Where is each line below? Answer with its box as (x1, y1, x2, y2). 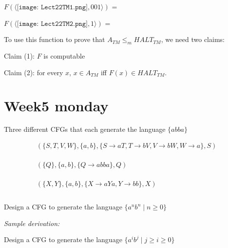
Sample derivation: (4, 218, 60, 228)
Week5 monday (4, 96, 109, 116)
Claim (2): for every (4, 67, 63, 77)
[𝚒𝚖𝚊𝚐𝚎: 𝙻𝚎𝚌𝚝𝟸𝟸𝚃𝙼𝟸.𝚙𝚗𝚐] (17, 20, 88, 27)
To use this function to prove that (4, 34, 105, 44)
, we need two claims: (161, 34, 225, 44)
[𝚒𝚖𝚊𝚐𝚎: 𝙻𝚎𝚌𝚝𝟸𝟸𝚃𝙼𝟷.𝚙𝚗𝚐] (17, 4, 88, 11)
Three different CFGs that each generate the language (4, 124, 166, 134)
